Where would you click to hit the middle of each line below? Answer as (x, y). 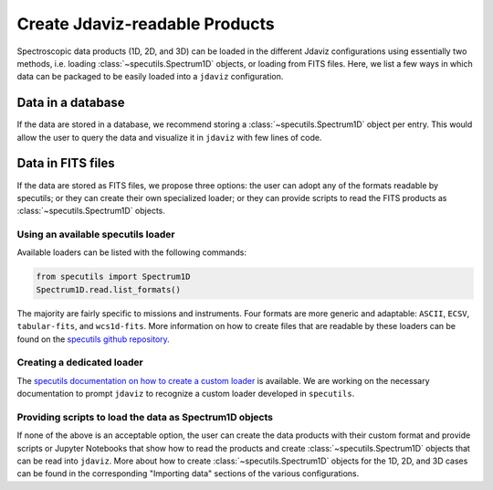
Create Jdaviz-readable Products (146, 24)
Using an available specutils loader (96, 235)
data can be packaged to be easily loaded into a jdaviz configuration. (150, 77)
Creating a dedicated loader (80, 363)
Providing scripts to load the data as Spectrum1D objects (145, 417)
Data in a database (71, 103)
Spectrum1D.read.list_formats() (109, 289)
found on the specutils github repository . (94, 339)
